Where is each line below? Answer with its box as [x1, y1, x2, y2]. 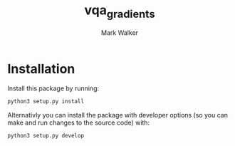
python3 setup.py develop [7, 132, 84, 140]
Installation [7, 61, 75, 77]
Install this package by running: [7, 84, 100, 93]
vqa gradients [84, 2, 155, 21]
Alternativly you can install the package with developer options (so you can [7, 111, 228, 120]
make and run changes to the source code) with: [7, 118, 150, 127]
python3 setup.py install [7, 98, 84, 105]
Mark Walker [100, 28, 139, 37]
